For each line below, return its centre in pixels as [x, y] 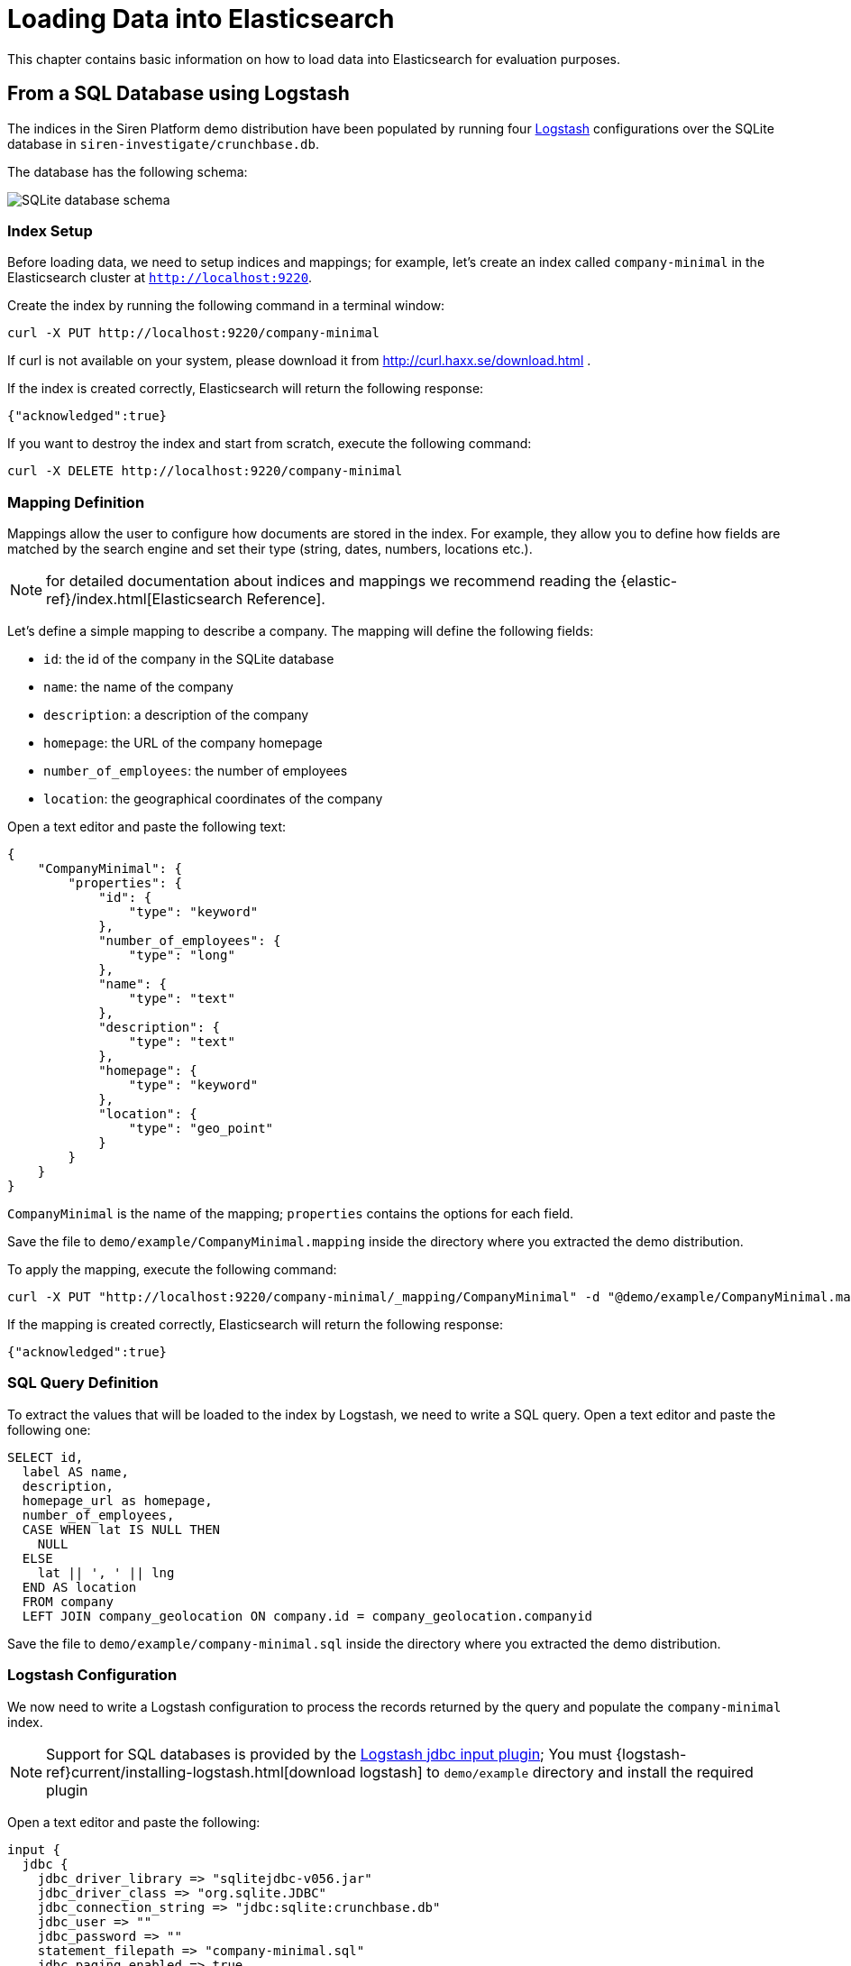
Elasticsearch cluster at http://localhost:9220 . [160, 278]
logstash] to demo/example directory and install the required [556, 1772]
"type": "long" [182, 955]
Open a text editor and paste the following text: [146, 827]
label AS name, [75, 1471]
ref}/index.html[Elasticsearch [144, 599]
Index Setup [50, 230]
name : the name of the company [138, 687]
